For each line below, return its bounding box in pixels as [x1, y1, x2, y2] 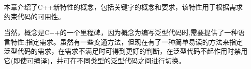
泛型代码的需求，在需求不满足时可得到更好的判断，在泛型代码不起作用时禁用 [4, 46, 248, 56]
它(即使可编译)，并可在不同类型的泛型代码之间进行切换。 [4, 55, 185, 65]
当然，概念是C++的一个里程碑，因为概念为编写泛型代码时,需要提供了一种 [4, 27, 238, 37]
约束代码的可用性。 [4, 11, 65, 21]
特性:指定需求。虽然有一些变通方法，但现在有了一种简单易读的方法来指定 [10, 36, 243, 46]
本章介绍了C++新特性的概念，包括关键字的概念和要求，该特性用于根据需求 [4, 2, 243, 11]
